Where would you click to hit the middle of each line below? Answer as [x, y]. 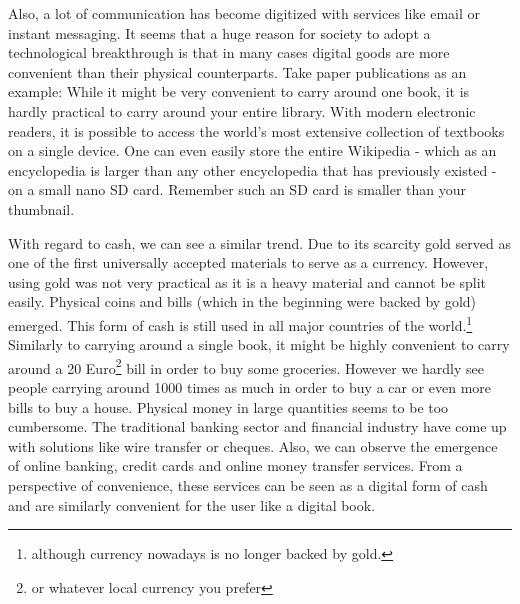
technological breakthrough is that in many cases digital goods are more [229, 52]
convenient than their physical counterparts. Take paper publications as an [237, 71]
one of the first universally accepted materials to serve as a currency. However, [248, 262]
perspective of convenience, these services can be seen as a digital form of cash [248, 484]
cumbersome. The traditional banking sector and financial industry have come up [257, 426]
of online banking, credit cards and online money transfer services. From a [235, 465]
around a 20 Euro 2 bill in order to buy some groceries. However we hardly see [246, 366]
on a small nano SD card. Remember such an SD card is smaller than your [237, 189]
